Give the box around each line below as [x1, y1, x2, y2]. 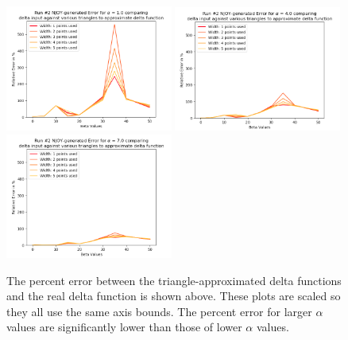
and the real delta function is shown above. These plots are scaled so [6, 287, 341, 304]
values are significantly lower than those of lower [6, 319, 242, 335]
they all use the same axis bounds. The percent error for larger [6, 303, 312, 319]
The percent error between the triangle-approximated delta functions [6, 272, 342, 288]
